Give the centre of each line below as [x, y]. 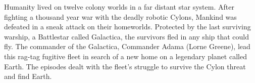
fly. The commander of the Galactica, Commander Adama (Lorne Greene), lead [127, 46]
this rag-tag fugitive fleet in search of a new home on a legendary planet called [125, 56]
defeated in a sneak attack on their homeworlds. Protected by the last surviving [127, 27]
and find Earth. [28, 76]
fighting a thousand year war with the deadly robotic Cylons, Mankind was [120, 16]
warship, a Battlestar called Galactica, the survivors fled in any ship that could [127, 36]
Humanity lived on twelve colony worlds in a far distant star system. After [119, 7]
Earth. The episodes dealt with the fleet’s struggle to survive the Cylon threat [125, 66]
